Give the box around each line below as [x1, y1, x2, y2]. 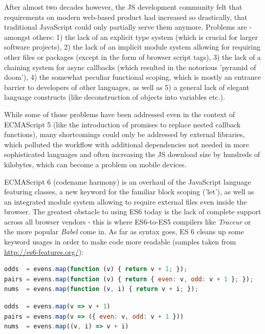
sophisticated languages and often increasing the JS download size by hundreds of [4, 149, 260, 160]
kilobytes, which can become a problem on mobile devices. [4, 159, 187, 169]
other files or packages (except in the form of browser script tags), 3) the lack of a [4, 51, 261, 62]
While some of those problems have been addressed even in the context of [4, 108, 235, 119]
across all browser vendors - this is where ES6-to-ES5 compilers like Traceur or [4, 216, 251, 227]
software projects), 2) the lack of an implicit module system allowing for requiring [4, 41, 261, 52]
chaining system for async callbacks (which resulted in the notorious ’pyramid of [4, 61, 256, 72]
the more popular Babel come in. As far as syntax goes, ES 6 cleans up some [4, 226, 244, 237]
